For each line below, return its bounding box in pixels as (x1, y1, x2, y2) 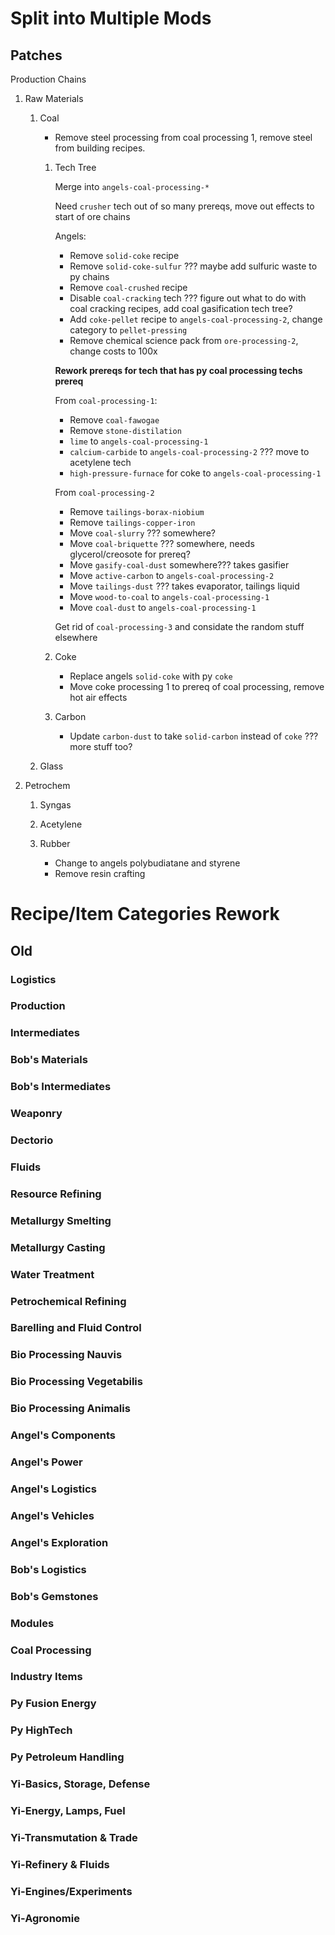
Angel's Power (10, 1455, 83, 1469)
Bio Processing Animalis (10, 1402, 131, 1416)
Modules (10, 1616, 55, 1630)
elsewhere (54, 632, 98, 643)
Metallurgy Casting (10, 1240, 106, 1254)
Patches (10, 47, 63, 64)
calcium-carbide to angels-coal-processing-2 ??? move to (69, 446, 310, 457)
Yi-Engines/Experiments (10, 1884, 133, 1898)
